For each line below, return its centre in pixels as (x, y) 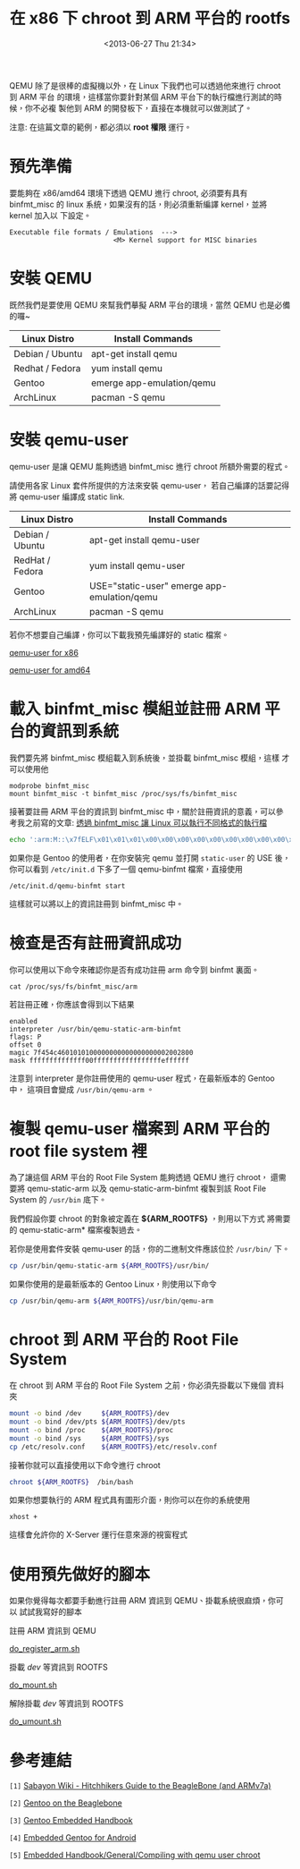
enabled (24, 1021)
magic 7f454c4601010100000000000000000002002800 (101, 1052)
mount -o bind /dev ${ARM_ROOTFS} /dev (89, 1414)
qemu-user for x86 (44, 652)
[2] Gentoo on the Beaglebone (66, 1803)
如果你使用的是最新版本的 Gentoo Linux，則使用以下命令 (113, 1284)
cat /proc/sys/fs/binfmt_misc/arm (74, 986)
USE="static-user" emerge (146, 585)
